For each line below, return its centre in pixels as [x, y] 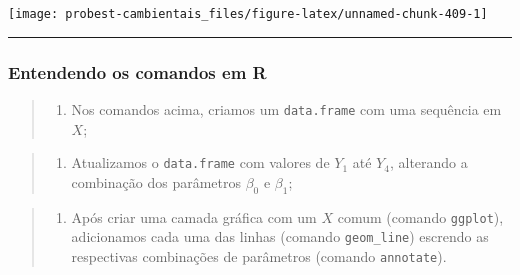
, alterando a [428, 162]
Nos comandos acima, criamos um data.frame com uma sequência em [286, 108]
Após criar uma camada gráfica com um [194, 216]
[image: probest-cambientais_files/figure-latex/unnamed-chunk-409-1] [248, 14]
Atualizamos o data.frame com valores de [200, 162]
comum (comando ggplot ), [420, 216]
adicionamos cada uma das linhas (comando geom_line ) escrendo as [280, 236]
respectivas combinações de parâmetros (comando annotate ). [259, 255]
